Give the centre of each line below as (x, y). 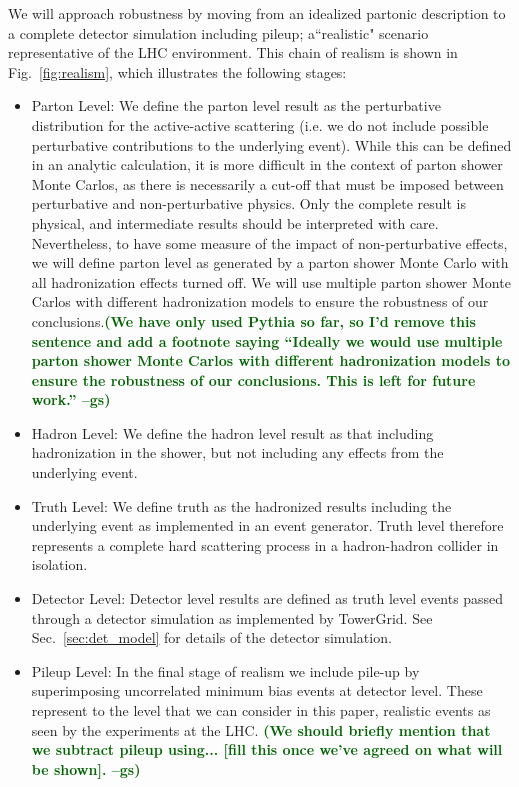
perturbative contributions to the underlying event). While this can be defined (271, 144)
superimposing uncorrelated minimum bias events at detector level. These (257, 690)
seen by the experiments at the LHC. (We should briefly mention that (261, 729)
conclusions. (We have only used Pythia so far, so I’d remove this (253, 320)
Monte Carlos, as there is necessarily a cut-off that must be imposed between (267, 183)
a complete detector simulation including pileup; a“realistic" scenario (218, 32)
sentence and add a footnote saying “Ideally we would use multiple (267, 340)
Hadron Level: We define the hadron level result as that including (232, 432)
